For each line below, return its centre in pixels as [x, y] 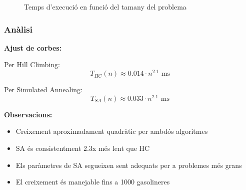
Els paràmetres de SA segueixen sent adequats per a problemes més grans [129, 165]
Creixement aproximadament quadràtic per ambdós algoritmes [112, 131]
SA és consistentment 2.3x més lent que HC [83, 148]
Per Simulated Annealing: [43, 89]
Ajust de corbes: [33, 47]
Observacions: [28, 114]
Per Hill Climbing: [32, 64]
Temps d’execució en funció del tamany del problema [105, 7]
